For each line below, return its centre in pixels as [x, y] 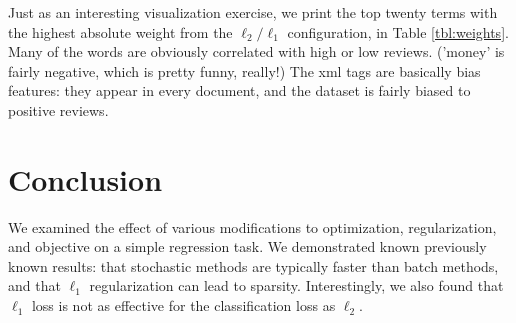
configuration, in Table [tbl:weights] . [398, 31]
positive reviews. [58, 109]
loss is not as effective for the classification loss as [183, 305]
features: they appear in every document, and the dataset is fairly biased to [239, 90]
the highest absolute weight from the [120, 31]
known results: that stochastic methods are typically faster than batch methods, [253, 265]
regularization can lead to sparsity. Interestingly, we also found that [296, 285]
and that [34, 285]
